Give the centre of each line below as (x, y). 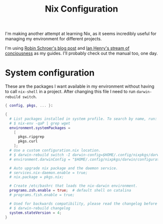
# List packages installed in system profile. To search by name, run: (83, 119)
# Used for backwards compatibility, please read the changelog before (83, 204)
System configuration (50, 73)
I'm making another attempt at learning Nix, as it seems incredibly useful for (81, 34)
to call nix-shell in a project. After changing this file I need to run (70, 92)
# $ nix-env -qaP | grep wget (40, 123)
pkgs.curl (28, 142)
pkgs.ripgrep (31, 137)
